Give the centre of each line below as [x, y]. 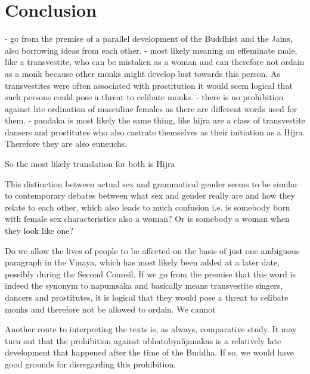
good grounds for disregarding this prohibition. [91, 364]
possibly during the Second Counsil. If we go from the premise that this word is [150, 273]
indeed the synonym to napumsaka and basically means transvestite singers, [144, 285]
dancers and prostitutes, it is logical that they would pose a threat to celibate [147, 297]
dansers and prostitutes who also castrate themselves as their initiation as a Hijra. [155, 132]
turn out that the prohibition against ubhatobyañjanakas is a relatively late [143, 340]
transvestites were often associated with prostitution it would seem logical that [149, 85]
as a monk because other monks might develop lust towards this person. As [142, 73]
